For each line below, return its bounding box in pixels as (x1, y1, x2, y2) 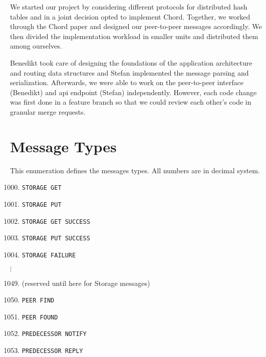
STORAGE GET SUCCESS (22, 218, 90, 225)
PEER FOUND (22, 313, 58, 321)
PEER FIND (22, 297, 55, 304)
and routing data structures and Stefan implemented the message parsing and (10, 67, 249, 78)
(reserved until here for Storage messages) (22, 277, 150, 288)
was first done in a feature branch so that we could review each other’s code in (10, 97, 251, 107)
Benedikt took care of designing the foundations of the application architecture (10, 57, 252, 68)
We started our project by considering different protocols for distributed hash (10, 2, 247, 12)
